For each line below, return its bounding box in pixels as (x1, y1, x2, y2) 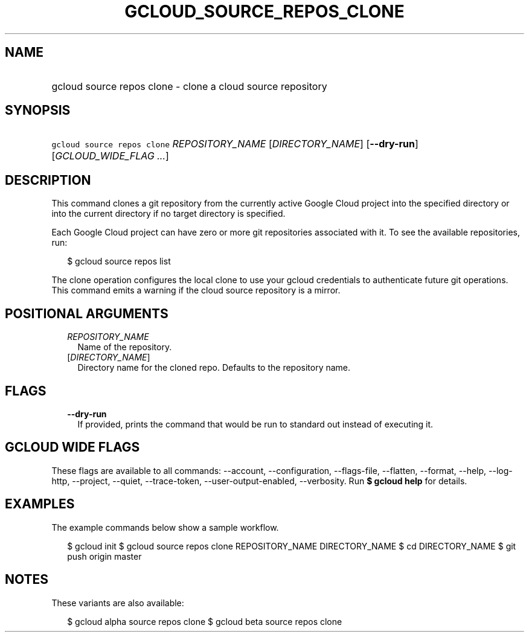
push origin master (67, 551, 142, 562)
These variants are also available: (51, 597, 184, 608)
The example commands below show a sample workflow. (51, 522, 279, 533)
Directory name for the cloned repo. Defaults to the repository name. (77, 362, 351, 373)
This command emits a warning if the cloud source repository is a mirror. (51, 285, 341, 296)
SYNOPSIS (5, 103, 71, 118)
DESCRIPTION (5, 172, 91, 188)
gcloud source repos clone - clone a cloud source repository (51, 80, 327, 92)
